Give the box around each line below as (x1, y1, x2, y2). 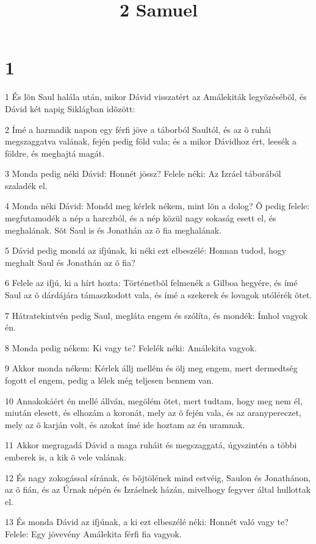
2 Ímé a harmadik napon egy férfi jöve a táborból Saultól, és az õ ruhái (5, 123, 271, 135)
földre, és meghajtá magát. (5, 146, 105, 159)
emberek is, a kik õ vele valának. (5, 450, 126, 463)
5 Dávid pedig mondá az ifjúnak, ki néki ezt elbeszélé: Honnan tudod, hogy (5, 244, 287, 257)
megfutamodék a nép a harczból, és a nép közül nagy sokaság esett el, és (5, 212, 276, 224)
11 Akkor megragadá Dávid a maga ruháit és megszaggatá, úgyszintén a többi (5, 438, 297, 451)
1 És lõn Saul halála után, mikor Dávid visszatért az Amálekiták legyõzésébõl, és (5, 90, 307, 103)
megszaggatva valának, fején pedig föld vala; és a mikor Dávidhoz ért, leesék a (5, 135, 297, 148)
